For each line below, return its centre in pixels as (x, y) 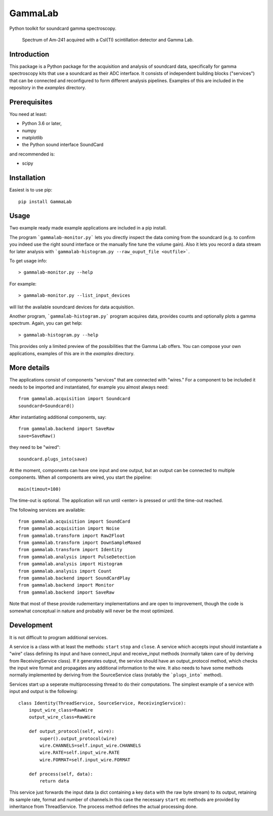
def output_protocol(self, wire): (72, 731)
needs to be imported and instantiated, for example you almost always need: (89, 387)
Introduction (29, 54)
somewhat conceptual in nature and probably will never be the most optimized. (92, 611)
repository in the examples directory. (48, 88)
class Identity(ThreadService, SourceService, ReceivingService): (102, 703)
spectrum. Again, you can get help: (46, 323)
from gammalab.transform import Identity (70, 550)
